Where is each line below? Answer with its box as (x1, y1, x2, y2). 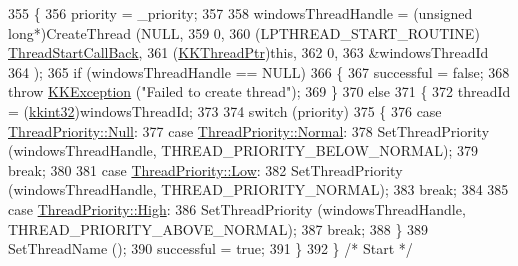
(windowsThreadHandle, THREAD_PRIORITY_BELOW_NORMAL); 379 (8, 140, 479, 161)
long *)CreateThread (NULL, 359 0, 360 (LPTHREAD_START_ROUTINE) (8, 22, 480, 43)
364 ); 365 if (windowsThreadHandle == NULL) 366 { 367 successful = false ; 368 (8, 61, 510, 82)
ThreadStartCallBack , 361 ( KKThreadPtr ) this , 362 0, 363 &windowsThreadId (8, 42, 489, 63)
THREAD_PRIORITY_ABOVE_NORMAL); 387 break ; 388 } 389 (8, 218, 429, 239)
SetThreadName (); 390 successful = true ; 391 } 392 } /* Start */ (8, 238, 413, 259)
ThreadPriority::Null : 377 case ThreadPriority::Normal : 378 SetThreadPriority (8, 120, 490, 141)
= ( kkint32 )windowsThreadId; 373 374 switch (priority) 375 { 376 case (8, 100, 442, 121)
